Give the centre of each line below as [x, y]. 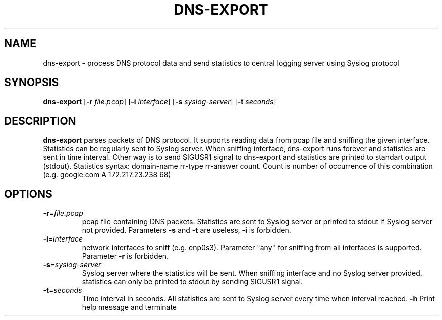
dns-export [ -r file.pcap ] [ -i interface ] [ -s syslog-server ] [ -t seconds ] [160, 102]
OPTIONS [28, 194]
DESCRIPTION [40, 121]
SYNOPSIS [32, 83]
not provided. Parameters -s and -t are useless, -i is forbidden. [186, 230]
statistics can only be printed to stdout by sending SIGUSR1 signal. [192, 282]
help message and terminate [129, 307]
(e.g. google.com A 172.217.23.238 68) [107, 175]
